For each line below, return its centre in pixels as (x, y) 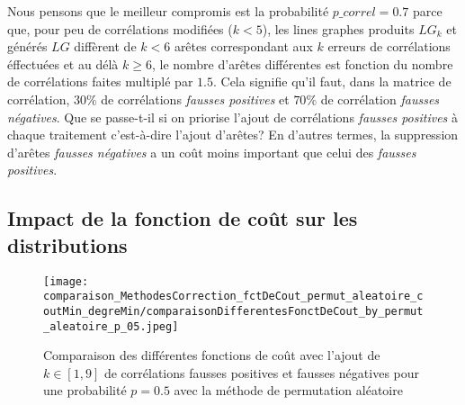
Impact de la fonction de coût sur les (183, 218)
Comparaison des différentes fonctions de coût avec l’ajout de (212, 355)
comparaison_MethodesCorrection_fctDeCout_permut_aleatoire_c (233, 297)
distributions (67, 244)
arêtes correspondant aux (243, 46)
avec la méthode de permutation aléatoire (288, 390)
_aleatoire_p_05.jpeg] (111, 326)
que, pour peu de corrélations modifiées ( (120, 28)
